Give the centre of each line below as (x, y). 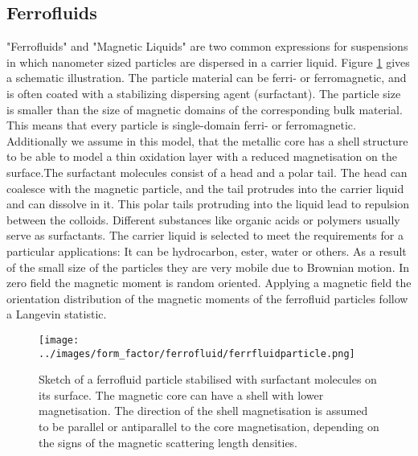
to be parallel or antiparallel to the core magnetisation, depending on (209, 426)
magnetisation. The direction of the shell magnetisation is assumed (203, 411)
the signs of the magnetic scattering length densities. (168, 442)
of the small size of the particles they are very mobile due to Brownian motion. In (208, 267)
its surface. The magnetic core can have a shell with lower (181, 394)
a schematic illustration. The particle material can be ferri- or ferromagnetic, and (207, 78)
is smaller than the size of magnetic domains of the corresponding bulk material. (205, 109)
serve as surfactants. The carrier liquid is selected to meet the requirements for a (205, 235)
